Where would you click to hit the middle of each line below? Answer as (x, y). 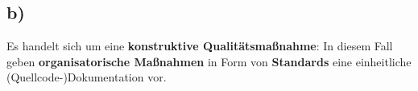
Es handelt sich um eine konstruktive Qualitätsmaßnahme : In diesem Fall (200, 46)
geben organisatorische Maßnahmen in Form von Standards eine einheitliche (209, 61)
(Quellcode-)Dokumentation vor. (87, 77)
